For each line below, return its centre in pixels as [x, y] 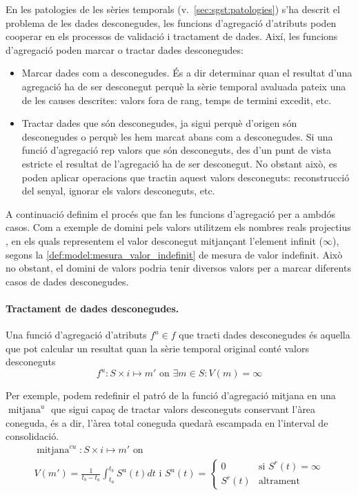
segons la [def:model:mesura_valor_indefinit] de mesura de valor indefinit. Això [174, 254]
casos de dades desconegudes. [67, 281]
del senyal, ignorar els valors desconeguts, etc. [118, 191]
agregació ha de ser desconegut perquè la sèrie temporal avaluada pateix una [184, 86]
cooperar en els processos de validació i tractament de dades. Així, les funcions [172, 36]
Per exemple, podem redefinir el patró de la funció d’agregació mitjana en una [171, 395]
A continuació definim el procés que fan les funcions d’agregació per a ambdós [170, 213]
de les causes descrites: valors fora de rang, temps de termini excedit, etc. [177, 100]
